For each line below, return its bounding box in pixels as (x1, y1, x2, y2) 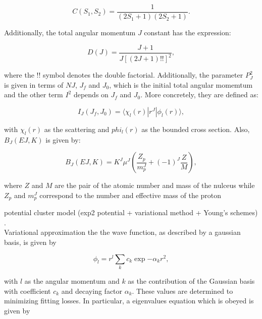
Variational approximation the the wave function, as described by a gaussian (4, 227, 241, 237)
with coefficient (4, 285, 51, 296)
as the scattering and (44, 123, 110, 134)
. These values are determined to (132, 285, 233, 296)
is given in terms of (4, 79, 64, 90)
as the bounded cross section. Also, (141, 123, 250, 134)
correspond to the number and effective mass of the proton (39, 189, 222, 200)
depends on (73, 89, 109, 100)
